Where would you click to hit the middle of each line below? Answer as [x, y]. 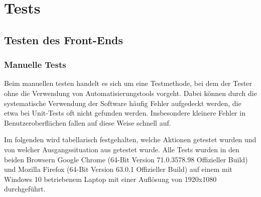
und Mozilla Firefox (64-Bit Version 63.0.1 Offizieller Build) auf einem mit [118, 169]
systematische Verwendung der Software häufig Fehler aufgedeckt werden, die [123, 103]
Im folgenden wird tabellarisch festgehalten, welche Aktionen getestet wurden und [130, 139]
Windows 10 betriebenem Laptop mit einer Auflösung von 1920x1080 [110, 179]
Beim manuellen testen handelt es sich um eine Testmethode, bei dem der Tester [128, 83]
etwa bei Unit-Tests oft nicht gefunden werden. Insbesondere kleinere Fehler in [125, 113]
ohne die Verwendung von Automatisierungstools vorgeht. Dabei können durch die [130, 93]
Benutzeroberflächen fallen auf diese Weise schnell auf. [88, 122]
